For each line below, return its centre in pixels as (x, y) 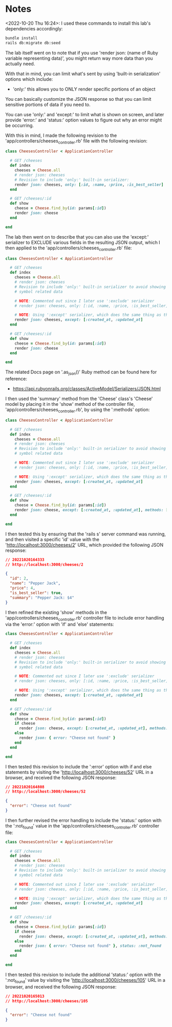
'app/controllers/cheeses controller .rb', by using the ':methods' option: (78, 410)
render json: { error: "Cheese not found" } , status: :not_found (90, 946)
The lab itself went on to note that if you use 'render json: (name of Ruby (82, 52)
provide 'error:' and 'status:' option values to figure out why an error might (84, 120)
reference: (16, 379)
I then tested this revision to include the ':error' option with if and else (79, 766)
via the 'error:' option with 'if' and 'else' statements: (60, 624)
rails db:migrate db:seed (33, 43)
